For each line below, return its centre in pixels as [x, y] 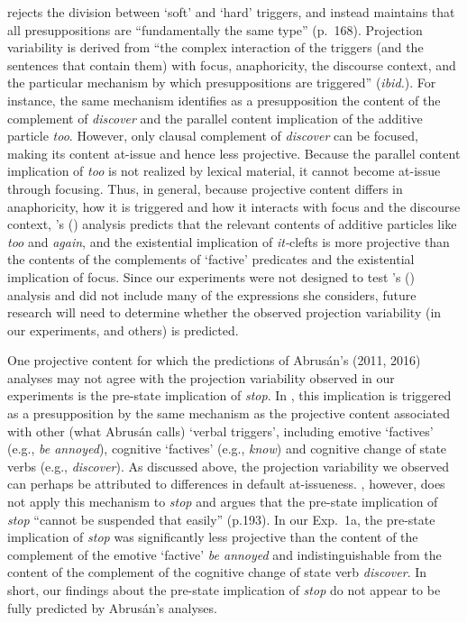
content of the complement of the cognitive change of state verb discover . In [217, 572]
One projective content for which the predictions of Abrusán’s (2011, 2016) [214, 360]
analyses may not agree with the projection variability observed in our [201, 377]
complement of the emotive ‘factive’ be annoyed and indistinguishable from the [224, 554]
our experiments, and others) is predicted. [123, 330]
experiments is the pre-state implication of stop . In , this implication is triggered [229, 395]
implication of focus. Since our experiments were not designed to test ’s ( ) [211, 276]
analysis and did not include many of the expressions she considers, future [212, 294]
